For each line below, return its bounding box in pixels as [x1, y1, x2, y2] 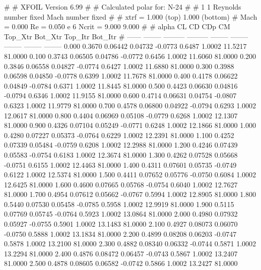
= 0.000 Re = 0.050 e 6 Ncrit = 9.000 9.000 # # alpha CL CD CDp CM [4, 21, 230, 32]
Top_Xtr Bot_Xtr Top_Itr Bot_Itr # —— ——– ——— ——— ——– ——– [4, 31, 248, 41]
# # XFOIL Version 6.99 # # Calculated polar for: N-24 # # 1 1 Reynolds [4, 2, 241, 12]
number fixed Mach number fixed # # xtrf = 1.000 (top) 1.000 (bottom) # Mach [4, 11, 257, 22]
